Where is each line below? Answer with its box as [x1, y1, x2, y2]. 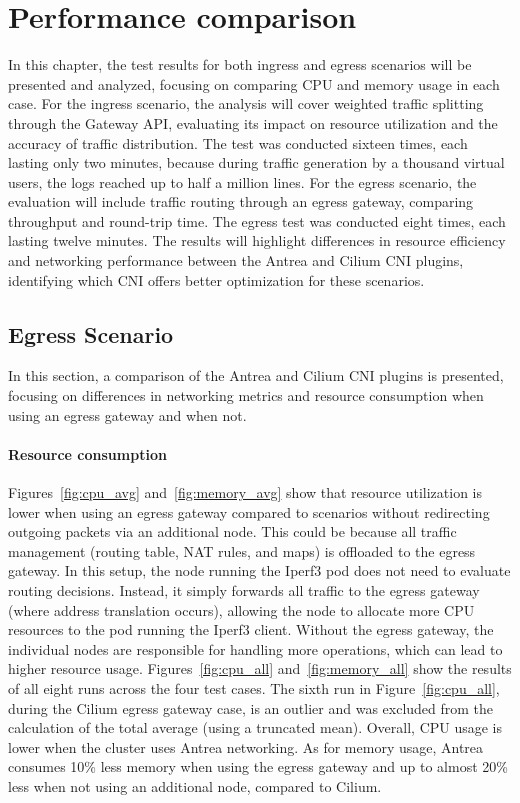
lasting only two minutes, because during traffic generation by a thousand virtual [8, 152, 505, 173]
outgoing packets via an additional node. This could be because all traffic [8, 521, 457, 542]
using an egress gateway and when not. [8, 404, 247, 425]
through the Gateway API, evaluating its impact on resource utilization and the [8, 112, 498, 133]
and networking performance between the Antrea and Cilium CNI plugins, [8, 250, 464, 271]
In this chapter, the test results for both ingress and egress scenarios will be [8, 54, 472, 75]
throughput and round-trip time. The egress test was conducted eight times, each [8, 210, 506, 231]
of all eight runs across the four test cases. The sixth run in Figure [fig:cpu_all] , [8, 677, 500, 698]
